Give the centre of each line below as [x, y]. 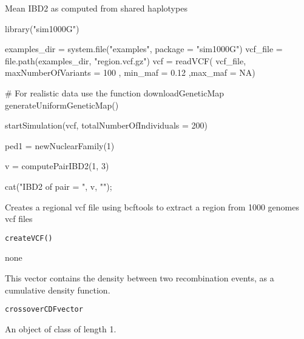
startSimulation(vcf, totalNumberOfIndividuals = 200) [106, 125]
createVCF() [29, 238]
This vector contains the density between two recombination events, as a [140, 277]
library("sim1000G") [42, 28]
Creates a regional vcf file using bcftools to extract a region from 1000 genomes [152, 206]
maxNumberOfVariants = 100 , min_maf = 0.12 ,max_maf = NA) [130, 72]
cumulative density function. [58, 290]
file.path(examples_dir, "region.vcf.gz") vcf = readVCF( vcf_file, [126, 60]
